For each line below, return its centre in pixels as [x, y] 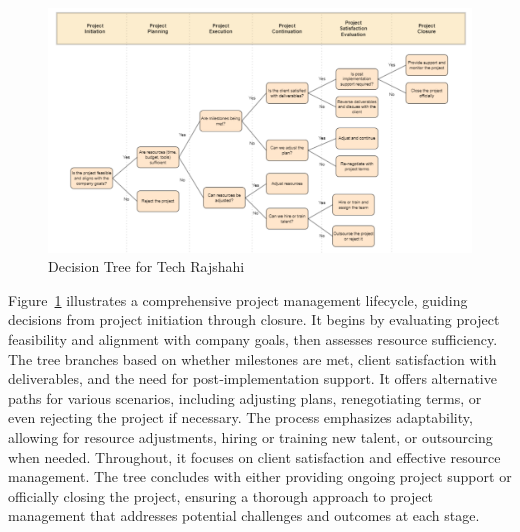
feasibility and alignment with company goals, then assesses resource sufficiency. [253, 339]
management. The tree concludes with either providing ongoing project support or [260, 476]
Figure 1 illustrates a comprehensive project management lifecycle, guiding [238, 299]
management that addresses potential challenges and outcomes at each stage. [244, 515]
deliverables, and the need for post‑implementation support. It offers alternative [252, 378]
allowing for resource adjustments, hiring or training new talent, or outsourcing [250, 437]
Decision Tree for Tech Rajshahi [146, 266]
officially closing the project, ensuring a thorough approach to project [221, 495]
